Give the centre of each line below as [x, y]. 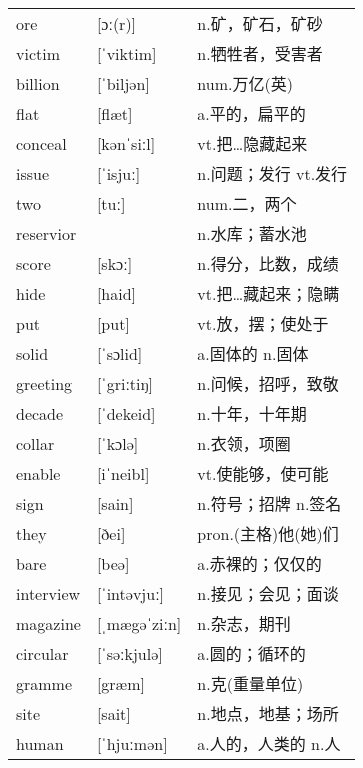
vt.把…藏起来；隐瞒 [268, 294]
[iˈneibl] [123, 473]
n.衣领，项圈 [244, 444]
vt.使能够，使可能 [263, 474]
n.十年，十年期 [252, 414]
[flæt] [114, 113]
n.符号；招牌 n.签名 [269, 504]
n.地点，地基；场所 [268, 714]
